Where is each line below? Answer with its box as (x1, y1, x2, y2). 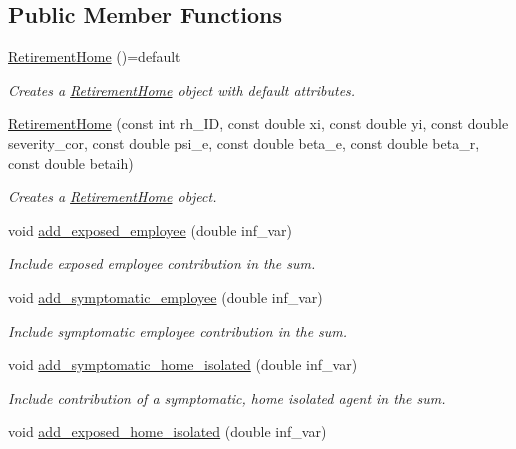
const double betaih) (8, 152, 134, 173)
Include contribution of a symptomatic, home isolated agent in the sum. (8, 387, 446, 408)
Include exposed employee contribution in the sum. (8, 253, 316, 274)
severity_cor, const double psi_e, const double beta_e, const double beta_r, (8, 132, 480, 153)
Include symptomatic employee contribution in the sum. (8, 320, 348, 341)
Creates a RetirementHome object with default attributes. (8, 79, 356, 100)
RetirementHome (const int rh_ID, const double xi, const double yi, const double (8, 113, 509, 134)
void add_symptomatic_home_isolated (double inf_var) (8, 354, 358, 375)
